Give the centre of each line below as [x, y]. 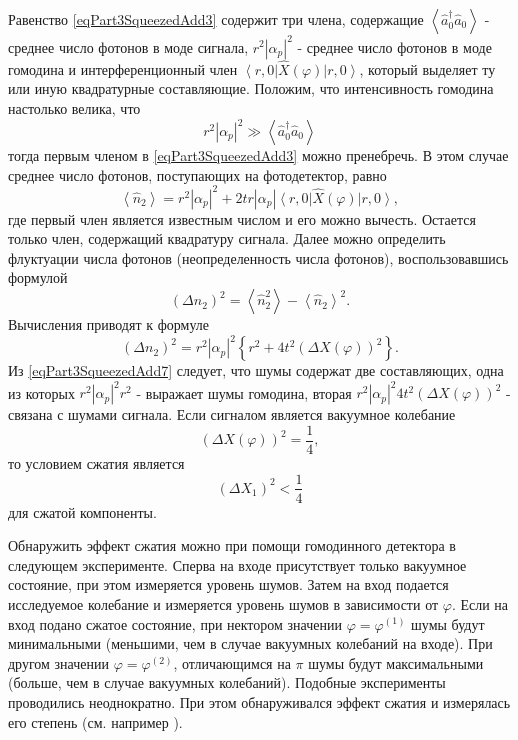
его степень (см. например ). [95, 721]
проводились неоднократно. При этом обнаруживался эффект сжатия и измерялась [259, 701]
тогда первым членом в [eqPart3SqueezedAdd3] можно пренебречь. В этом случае [258, 155]
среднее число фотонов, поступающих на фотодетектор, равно [197, 174]
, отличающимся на [232, 662]
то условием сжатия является [96, 462]
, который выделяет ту [427, 68]
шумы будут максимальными [396, 662]
